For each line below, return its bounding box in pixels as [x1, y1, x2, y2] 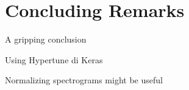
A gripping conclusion [5, 33, 87, 46]
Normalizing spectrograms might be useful [5, 74, 163, 86]
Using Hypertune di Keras [5, 53, 103, 66]
